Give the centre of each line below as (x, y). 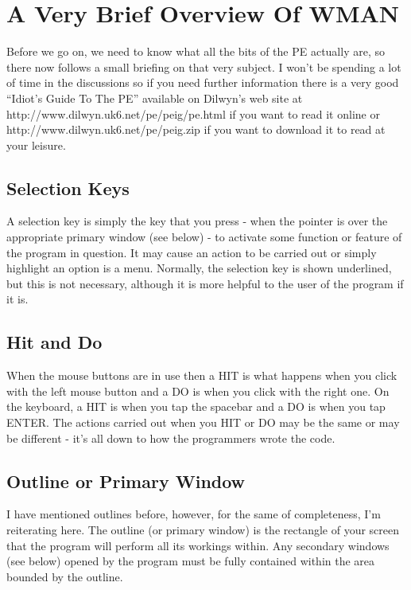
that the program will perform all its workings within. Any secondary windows (198, 545)
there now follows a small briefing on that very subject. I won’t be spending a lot (204, 66)
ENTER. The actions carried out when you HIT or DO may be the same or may (203, 422)
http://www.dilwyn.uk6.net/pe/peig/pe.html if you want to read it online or (193, 113)
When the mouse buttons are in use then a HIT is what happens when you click (202, 375)
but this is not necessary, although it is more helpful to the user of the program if (205, 283)
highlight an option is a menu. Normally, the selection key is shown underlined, (199, 268)
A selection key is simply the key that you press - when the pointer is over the (197, 221)
